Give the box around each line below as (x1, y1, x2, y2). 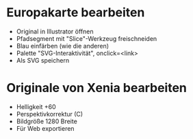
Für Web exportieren (16, 124, 75, 132)
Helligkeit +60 (16, 102, 56, 110)
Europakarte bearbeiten (6, 5, 145, 20)
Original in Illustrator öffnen (16, 27, 94, 35)
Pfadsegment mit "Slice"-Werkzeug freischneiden (16, 34, 157, 42)
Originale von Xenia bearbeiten (6, 80, 188, 96)
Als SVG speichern (16, 56, 70, 64)
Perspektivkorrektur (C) (16, 110, 83, 118)
